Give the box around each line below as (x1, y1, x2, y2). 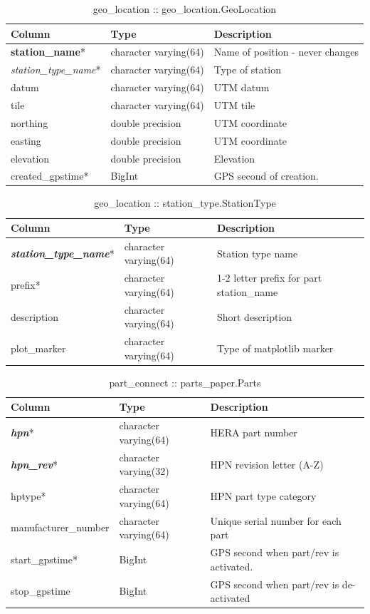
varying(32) (119, 464, 169, 479)
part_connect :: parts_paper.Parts (109, 374, 261, 389)
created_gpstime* (11, 168, 89, 183)
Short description (216, 309, 292, 324)
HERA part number (210, 425, 297, 440)
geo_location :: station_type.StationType (94, 195, 276, 210)
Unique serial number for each (210, 513, 342, 528)
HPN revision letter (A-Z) (210, 456, 324, 471)
